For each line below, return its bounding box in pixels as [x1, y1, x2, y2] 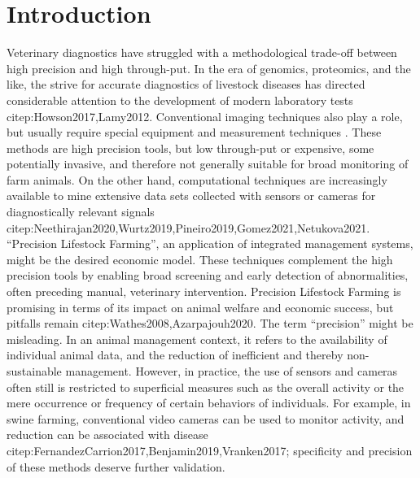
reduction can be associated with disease [7, 426, 208, 443]
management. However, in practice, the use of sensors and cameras [65, 363, 398, 379]
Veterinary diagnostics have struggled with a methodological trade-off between [7, 44, 397, 61]
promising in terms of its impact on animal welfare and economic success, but [7, 298, 394, 315]
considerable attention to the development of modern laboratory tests [7, 91, 353, 108]
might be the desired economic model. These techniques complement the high [7, 250, 393, 267]
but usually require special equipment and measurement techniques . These [7, 124, 382, 141]
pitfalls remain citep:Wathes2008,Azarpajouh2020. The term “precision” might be [7, 315, 413, 332]
